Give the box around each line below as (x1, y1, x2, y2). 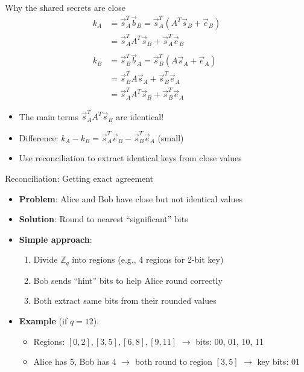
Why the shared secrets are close (5, 1, 125, 13)
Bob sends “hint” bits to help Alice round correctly (33, 274, 223, 286)
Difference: (19, 131, 59, 144)
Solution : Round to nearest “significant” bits (19, 213, 188, 225)
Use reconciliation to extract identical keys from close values (19, 152, 242, 164)
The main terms (19, 110, 78, 123)
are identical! (116, 110, 164, 123)
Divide (33, 253, 58, 266)
